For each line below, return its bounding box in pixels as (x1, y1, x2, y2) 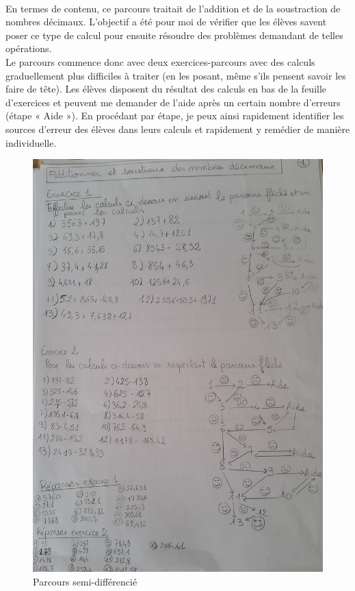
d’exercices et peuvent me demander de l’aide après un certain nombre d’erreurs (5, 95, 341, 109)
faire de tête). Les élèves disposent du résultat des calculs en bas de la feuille (5, 82, 327, 96)
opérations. (5, 41, 52, 56)
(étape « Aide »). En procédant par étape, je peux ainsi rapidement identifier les (5, 108, 344, 123)
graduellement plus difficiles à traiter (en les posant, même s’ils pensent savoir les (5, 68, 346, 82)
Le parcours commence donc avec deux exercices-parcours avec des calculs (5, 54, 315, 69)
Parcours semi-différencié (33, 574, 137, 588)
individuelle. (5, 135, 57, 149)
